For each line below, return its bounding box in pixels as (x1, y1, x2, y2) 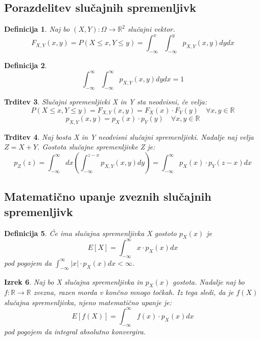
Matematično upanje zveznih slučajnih (4, 188, 211, 204)
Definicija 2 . (4, 60, 47, 71)
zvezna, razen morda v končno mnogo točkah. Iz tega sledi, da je (33, 287, 234, 297)
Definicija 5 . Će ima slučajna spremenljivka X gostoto (4, 227, 177, 238)
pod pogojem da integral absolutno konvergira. (4, 326, 146, 336)
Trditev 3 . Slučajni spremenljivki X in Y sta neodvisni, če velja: (4, 96, 207, 107)
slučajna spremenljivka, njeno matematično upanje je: (4, 296, 172, 307)
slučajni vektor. (128, 24, 175, 34)
